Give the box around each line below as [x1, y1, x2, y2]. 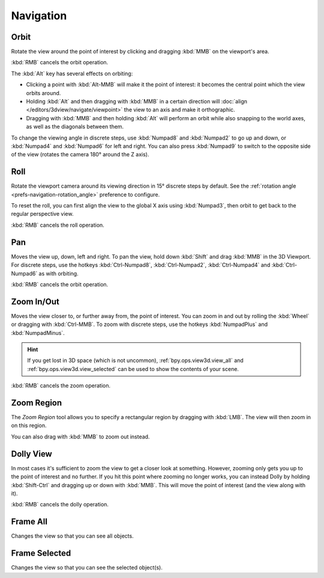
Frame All [11, 517, 48, 527]
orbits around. [26, 89, 61, 96]
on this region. [11, 422, 47, 429]
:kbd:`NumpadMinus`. [11, 329, 65, 336]
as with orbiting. [38, 269, 79, 277]
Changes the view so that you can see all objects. [11, 532, 134, 540]
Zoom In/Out [11, 297, 59, 307]
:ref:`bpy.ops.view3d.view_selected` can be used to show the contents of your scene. [27, 365, 239, 372]
